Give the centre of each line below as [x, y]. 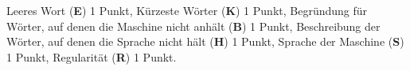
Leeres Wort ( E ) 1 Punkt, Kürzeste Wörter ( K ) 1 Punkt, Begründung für [187, 10]
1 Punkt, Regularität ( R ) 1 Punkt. [92, 56]
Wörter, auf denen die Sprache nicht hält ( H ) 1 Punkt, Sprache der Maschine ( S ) [205, 41]
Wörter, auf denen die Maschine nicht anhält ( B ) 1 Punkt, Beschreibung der [193, 26]
